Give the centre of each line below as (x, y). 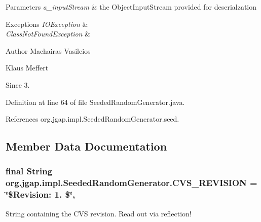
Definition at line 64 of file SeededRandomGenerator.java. (95, 102)
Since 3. (18, 84)
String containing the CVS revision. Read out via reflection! (99, 213)
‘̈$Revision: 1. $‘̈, (41, 194)
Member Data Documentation (86, 146)
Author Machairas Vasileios (48, 50)
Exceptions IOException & (47, 24)
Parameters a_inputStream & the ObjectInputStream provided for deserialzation (131, 7)
